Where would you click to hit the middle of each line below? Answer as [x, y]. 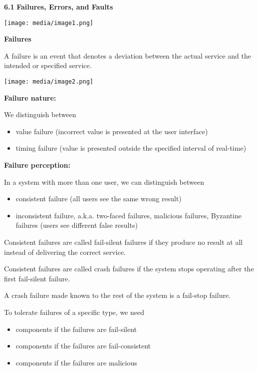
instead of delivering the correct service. [65, 252]
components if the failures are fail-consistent [83, 346]
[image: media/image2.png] [49, 82]
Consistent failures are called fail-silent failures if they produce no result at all [124, 242]
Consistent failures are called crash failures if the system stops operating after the [129, 269]
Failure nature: [30, 97]
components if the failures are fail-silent [76, 329]
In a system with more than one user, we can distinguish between [104, 181]
